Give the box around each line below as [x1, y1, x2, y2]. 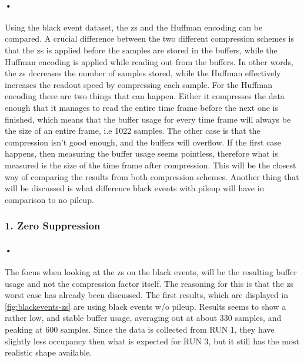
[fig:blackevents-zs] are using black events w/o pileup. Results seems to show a [5, 300, 286, 312]
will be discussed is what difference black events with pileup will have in [5, 182, 265, 194]
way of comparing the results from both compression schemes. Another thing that [5, 170, 299, 182]
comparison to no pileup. [5, 193, 94, 205]
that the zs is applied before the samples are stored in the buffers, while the [5, 43, 278, 56]
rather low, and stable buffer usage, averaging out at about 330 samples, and [5, 312, 282, 324]
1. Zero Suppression [5, 218, 101, 233]
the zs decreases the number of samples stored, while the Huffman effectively [5, 67, 281, 79]
